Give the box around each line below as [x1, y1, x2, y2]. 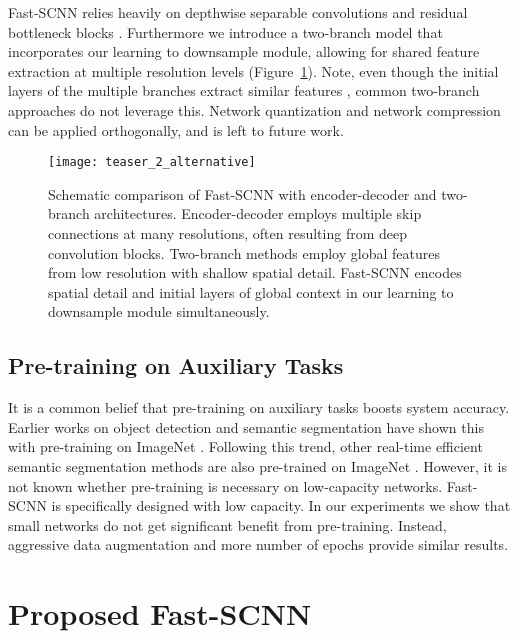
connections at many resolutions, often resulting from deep [48, 223, 407, 243]
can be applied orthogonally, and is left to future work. [8, 119, 344, 140]
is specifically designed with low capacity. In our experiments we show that [51, 495, 511, 516]
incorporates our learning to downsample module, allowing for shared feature [8, 41, 480, 62]
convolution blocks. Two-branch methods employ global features [48, 242, 440, 263]
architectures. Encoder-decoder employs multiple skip [94, 203, 422, 224]
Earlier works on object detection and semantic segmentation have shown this [8, 416, 484, 437]
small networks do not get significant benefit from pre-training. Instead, [8, 514, 447, 535]
